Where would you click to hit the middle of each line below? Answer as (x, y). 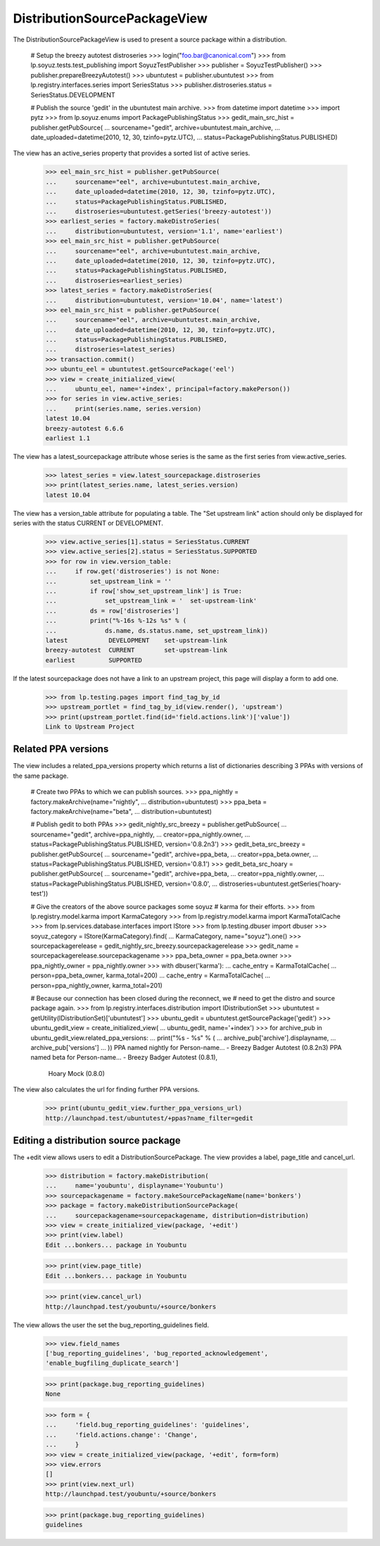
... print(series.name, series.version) (123, 408)
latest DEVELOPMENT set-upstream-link (137, 640)
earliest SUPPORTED (94, 660)
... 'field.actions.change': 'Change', (122, 1435)
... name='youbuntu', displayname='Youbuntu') (135, 1186)
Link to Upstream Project (90, 726)
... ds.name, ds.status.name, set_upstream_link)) (157, 630)
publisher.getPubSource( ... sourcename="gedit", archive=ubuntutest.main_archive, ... (156, 128)
